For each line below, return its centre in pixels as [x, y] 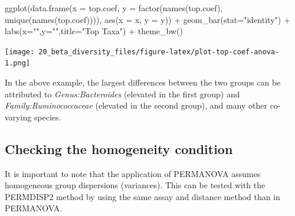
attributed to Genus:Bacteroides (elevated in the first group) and [122, 94]
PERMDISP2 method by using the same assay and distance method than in [142, 196]
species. [47, 117]
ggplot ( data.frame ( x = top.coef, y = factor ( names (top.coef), [114, 8]
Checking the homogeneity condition [119, 148]
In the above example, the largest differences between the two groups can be [143, 82]
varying [18, 117]
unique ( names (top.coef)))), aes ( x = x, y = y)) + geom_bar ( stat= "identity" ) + [147, 19]
